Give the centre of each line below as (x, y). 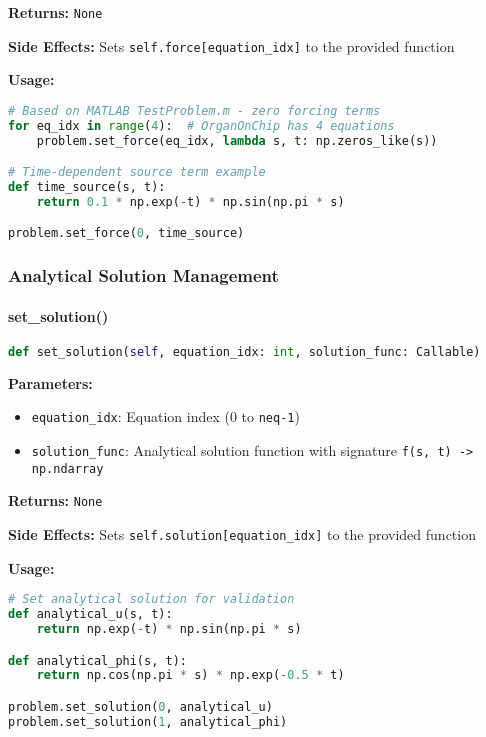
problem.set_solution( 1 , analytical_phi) (148, 721)
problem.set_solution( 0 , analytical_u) (140, 707)
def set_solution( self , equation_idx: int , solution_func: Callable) (244, 351)
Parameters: (50, 382)
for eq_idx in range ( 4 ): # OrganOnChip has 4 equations (201, 125)
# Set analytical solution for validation (151, 599)
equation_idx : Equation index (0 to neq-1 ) (165, 416)
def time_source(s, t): (87, 187)
